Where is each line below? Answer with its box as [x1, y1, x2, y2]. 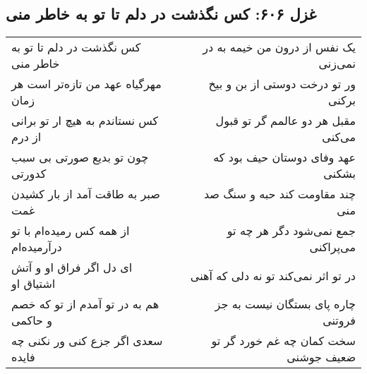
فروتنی [323, 312, 356, 329]
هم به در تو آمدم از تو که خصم [11, 296, 160, 313]
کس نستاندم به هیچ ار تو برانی [11, 112, 159, 129]
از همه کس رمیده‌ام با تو [11, 222, 130, 239]
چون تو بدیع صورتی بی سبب [11, 149, 149, 166]
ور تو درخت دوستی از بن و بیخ [208, 76, 356, 92]
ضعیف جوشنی [287, 349, 356, 366]
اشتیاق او [11, 275, 56, 292]
